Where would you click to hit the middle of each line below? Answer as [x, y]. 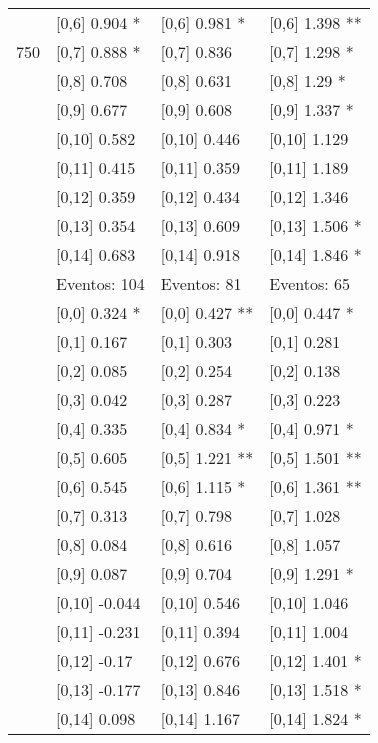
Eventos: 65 [309, 283]
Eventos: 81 [201, 283]
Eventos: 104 [100, 283]
